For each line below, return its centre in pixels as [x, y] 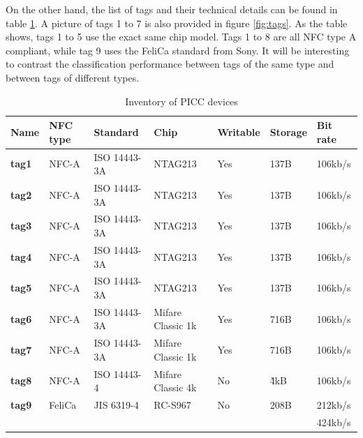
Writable [239, 131]
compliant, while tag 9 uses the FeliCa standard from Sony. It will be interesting [178, 50]
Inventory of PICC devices [181, 101]
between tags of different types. [73, 77]
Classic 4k [175, 387]
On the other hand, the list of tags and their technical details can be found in [172, 9]
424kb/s [334, 422]
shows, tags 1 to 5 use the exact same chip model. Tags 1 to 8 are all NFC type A [181, 37]
